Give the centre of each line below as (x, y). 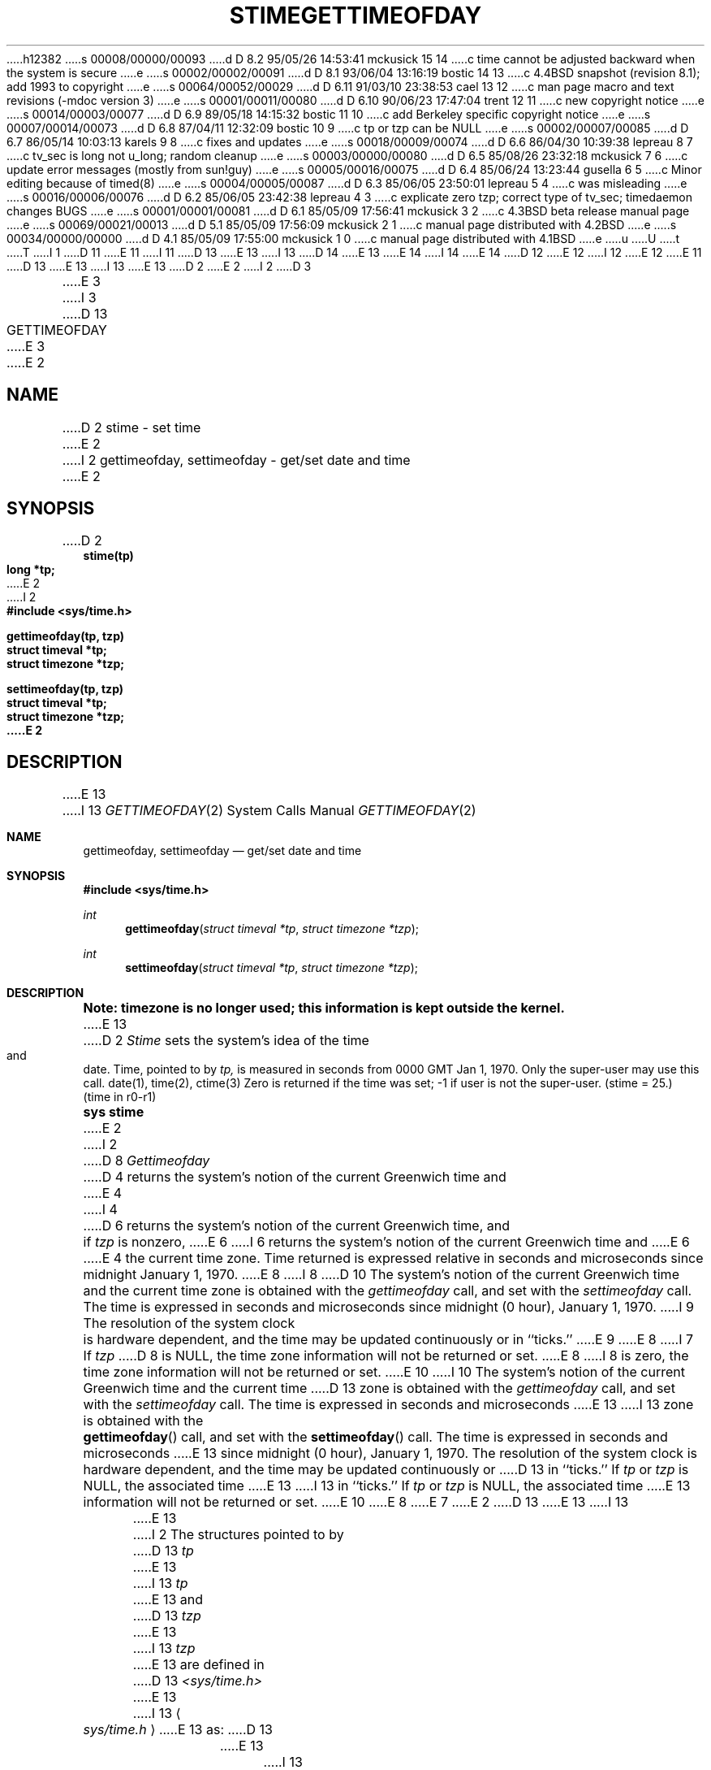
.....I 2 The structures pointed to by (238, 1535)
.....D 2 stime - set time (131, 427)
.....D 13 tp (163, 1551)
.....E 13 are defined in (198, 1665)
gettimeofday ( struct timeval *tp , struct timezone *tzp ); (272, 929)
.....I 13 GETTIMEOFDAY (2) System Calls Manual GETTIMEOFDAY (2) (269, 811)
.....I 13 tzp (164, 1649)
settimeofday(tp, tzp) (65, 689)
